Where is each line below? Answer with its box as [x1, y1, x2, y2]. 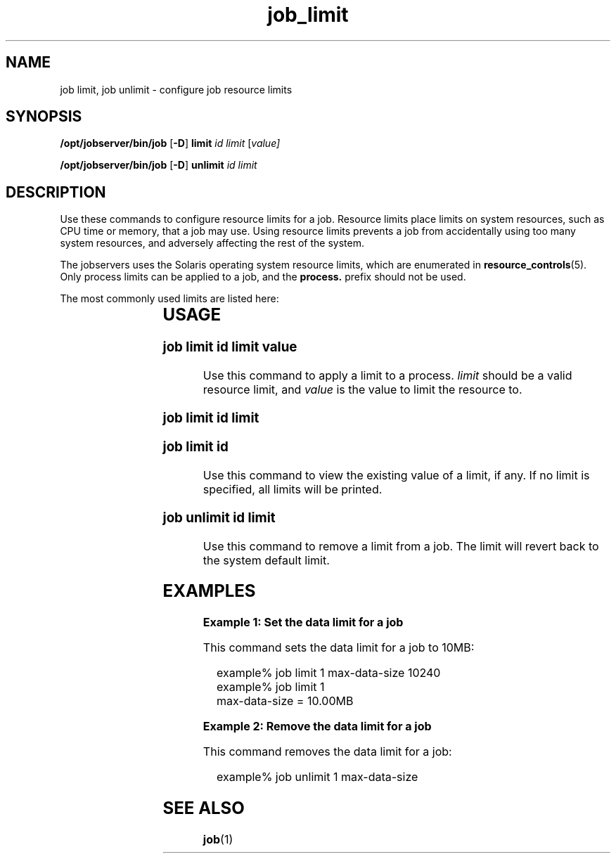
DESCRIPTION [6, 183, 106, 201]
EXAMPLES [162, 581, 256, 602]
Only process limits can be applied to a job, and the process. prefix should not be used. [60, 271, 466, 283]
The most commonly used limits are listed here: [60, 292, 279, 305]
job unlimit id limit [162, 509, 276, 526]
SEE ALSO [162, 798, 245, 819]
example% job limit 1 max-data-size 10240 [216, 666, 441, 680]
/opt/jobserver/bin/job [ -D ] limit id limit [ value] [60, 137, 281, 150]
